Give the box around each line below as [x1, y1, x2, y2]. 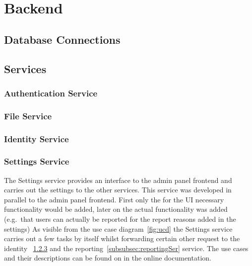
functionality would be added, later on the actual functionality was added [4, 204, 228, 214]
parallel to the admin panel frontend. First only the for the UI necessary [4, 194, 224, 204]
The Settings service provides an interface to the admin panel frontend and [4, 175, 232, 185]
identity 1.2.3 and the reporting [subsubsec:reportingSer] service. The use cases [4, 243, 249, 253]
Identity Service [4, 132, 69, 145]
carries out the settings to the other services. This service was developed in [4, 184, 232, 195]
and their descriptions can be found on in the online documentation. [4, 253, 211, 263]
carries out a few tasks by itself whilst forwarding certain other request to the [4, 233, 240, 244]
